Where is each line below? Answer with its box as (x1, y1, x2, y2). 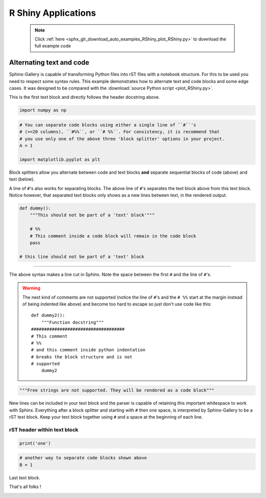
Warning (22, 285, 40, 291)
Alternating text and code (9, 58, 90, 67)
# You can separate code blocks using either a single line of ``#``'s (19, 122, 197, 128)
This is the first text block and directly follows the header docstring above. (9, 94, 160, 100)
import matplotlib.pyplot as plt (19, 156, 100, 162)
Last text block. (9, 474, 40, 481)
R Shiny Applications (9, 7, 96, 18)
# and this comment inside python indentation (31, 347, 145, 353)
